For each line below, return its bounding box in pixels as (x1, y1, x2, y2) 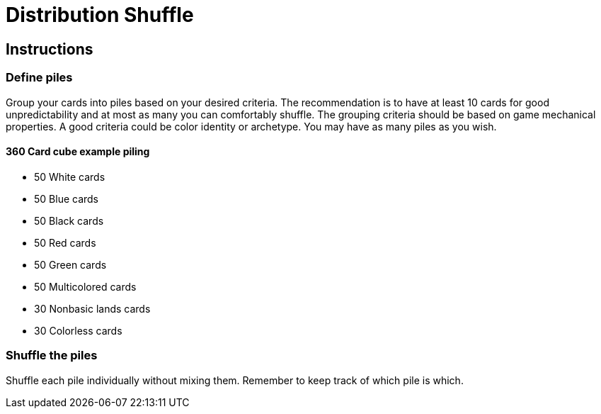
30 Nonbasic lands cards (34, 302, 151, 315)
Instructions (6, 40, 93, 58)
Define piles (6, 70, 73, 85)
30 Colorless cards (34, 324, 122, 337)
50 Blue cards (34, 192, 98, 205)
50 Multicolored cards (34, 280, 137, 293)
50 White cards (34, 170, 105, 183)
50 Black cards (34, 214, 104, 227)
